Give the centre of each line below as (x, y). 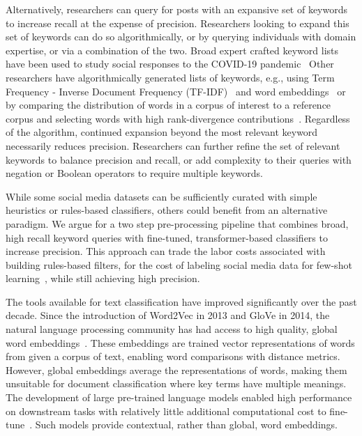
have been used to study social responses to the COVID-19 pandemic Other (170, 64)
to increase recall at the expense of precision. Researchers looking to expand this (178, 23)
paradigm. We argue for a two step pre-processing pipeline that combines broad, (177, 223)
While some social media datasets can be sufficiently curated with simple (161, 196)
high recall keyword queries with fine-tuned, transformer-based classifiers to (167, 237)
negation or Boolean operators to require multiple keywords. (134, 173)
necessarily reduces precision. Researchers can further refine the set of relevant (173, 145)
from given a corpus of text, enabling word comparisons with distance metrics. (173, 356)
